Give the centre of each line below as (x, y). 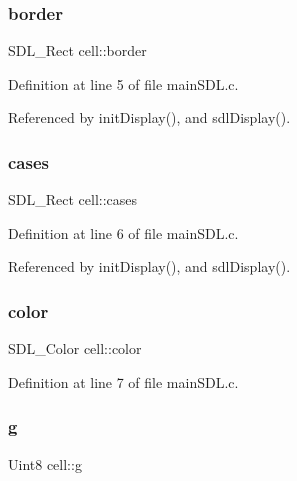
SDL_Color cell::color (75, 348)
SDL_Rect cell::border (77, 50)
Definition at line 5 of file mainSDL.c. (123, 83)
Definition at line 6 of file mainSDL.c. (123, 232)
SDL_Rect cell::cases (73, 199)
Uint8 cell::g (45, 463)
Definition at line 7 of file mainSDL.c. (123, 381)
